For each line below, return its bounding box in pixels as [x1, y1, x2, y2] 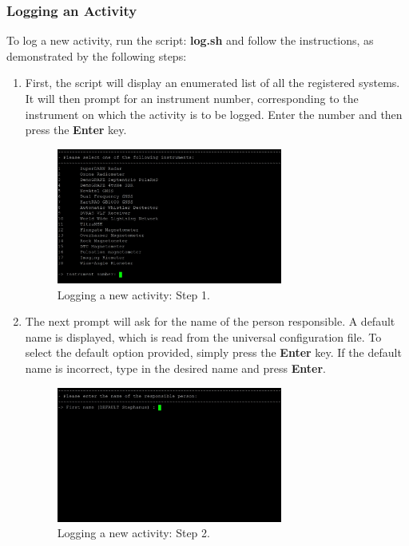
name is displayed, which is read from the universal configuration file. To [25, 328, 382, 345]
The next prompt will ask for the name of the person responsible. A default [25, 313, 395, 330]
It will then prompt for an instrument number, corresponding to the [25, 90, 359, 106]
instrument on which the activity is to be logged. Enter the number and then [25, 105, 403, 122]
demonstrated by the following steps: [6, 47, 187, 64]
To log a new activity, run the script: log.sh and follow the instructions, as [6, 32, 374, 49]
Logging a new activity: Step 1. [57, 286, 210, 303]
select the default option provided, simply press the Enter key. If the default [25, 344, 402, 361]
